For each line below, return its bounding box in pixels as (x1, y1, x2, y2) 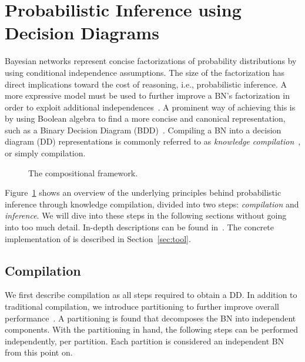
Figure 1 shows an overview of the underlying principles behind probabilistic (5, 186, 281, 199)
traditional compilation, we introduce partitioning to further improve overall (5, 300, 280, 313)
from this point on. (5, 346, 73, 358)
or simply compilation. (5, 147, 86, 159)
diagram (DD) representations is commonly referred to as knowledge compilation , (5, 135, 301, 148)
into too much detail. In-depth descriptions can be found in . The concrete (5, 221, 274, 233)
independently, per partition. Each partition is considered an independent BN (5, 334, 284, 347)
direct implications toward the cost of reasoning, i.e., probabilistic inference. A (5, 78, 287, 90)
